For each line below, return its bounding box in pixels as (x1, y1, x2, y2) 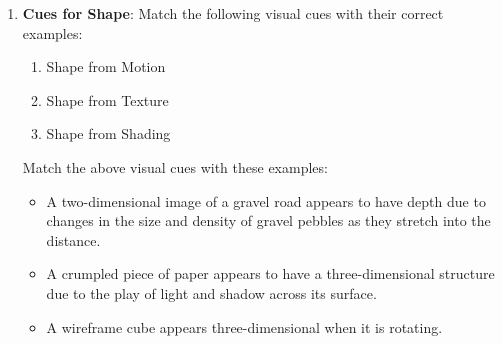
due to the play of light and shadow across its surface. (46, 282, 377, 303)
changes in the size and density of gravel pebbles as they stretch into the (46, 210, 491, 231)
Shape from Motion (46, 56, 166, 77)
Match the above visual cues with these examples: (22, 156, 328, 177)
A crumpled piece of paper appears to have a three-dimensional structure (46, 263, 495, 284)
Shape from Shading (46, 123, 171, 144)
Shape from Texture (46, 89, 169, 110)
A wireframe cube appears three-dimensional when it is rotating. (46, 316, 443, 337)
